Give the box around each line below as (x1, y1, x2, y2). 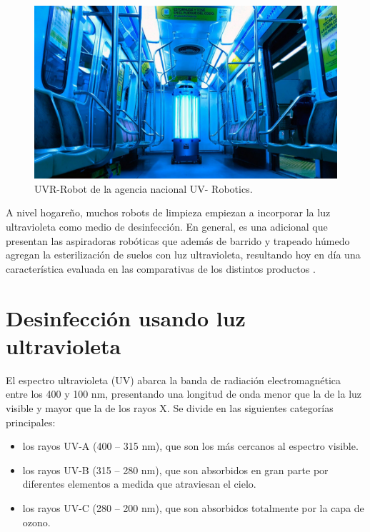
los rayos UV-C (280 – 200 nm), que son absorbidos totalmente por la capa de (22, 500, 364, 515)
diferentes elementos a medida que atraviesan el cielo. (22, 476, 256, 491)
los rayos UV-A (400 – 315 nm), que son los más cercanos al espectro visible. (22, 438, 359, 453)
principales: (6, 414, 56, 429)
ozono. (22, 514, 51, 529)
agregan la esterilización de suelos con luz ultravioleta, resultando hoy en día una (6, 247, 361, 262)
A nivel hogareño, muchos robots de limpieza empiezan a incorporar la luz (6, 205, 331, 220)
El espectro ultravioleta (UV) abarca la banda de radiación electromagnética (6, 372, 341, 387)
